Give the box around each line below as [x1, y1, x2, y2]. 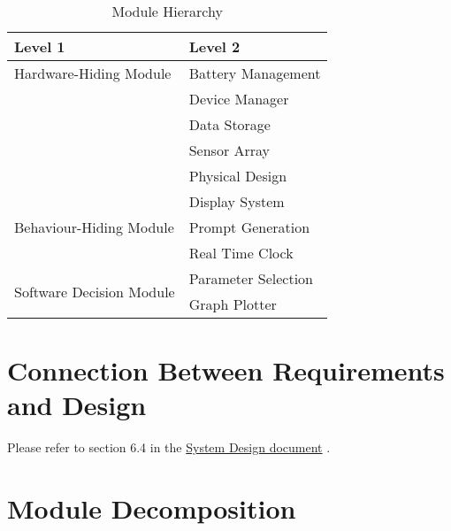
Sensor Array [188, 140, 271, 160]
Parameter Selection [188, 268, 314, 289]
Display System [188, 191, 285, 212]
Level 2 [188, 36, 241, 57]
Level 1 [14, 36, 65, 57]
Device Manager [188, 88, 289, 109]
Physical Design [188, 165, 287, 186]
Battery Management [188, 63, 321, 83]
